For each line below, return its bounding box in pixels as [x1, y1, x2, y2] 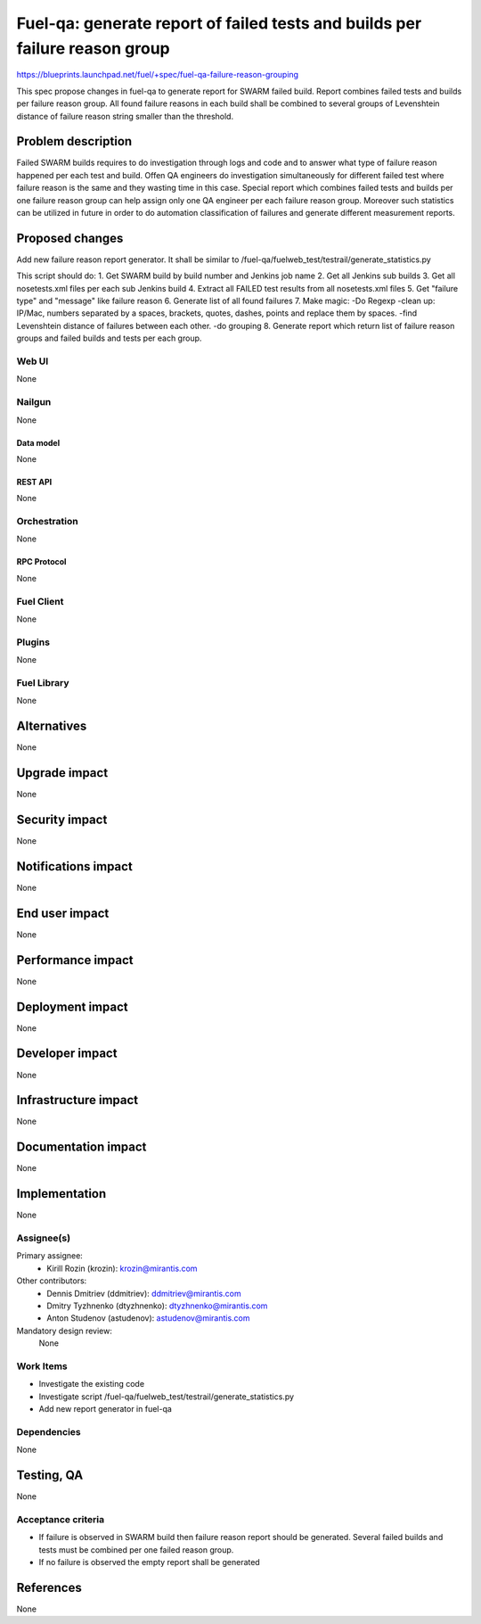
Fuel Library [16, 676, 69, 688]
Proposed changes [16, 230, 124, 245]
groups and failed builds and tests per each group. [16, 333, 202, 343]
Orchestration [16, 515, 79, 528]
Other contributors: [16, 1275, 87, 1286]
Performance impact [16, 952, 134, 968]
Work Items [16, 1360, 68, 1373]
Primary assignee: [16, 1250, 84, 1261]
